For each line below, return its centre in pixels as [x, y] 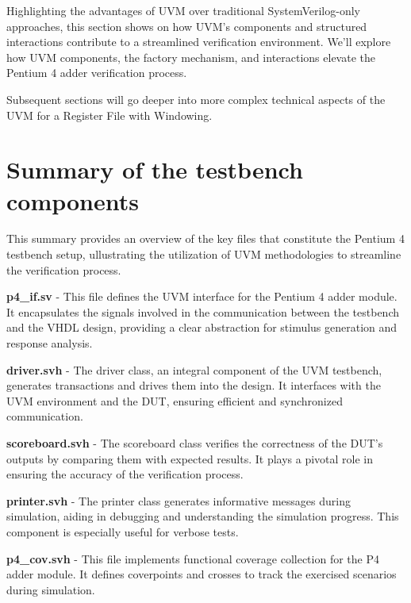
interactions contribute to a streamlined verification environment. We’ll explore [199, 42]
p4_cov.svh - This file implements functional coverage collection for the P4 [193, 558]
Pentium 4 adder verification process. [97, 73]
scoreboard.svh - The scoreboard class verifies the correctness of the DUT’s [195, 443]
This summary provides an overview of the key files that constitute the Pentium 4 [205, 238]
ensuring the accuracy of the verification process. [125, 474]
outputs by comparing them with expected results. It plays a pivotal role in [190, 458]
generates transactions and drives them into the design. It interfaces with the [194, 385]
